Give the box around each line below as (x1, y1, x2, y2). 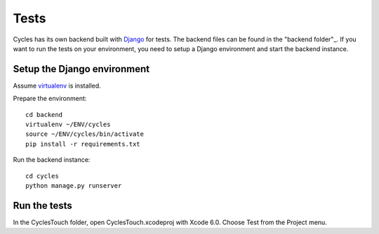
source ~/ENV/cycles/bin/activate (25, 130, 144, 138)
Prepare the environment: (13, 95, 87, 103)
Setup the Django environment (13, 63, 150, 75)
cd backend (25, 111, 63, 118)
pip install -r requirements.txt (25, 140, 140, 148)
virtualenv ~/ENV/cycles (25, 121, 111, 129)
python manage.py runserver (25, 181, 122, 189)
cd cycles (25, 172, 59, 180)
